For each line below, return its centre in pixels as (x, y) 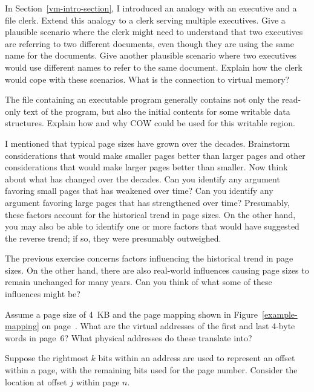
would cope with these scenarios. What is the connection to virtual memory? (147, 79)
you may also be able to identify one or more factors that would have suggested (152, 226)
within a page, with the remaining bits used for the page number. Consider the (151, 370)
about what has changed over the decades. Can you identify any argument (142, 178)
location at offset (36, 381)
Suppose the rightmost (47, 358)
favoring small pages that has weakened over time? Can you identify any (139, 191)
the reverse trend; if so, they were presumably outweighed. (113, 238)
